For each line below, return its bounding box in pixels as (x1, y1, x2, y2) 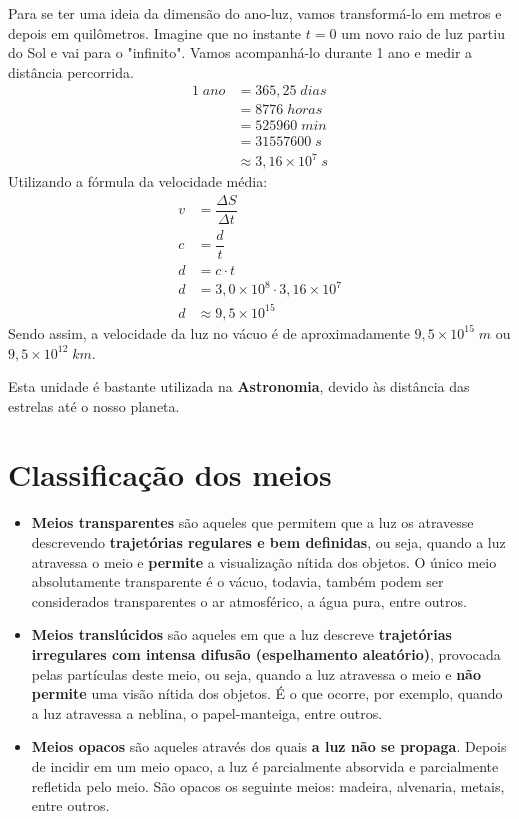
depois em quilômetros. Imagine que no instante (8, 22, 302, 43)
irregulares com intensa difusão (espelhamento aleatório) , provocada (31, 643, 501, 664)
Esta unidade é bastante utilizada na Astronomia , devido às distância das (8, 376, 470, 397)
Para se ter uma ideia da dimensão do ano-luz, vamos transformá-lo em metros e (8, 3, 502, 23)
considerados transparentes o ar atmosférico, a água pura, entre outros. (31, 590, 467, 611)
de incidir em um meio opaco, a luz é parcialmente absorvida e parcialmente (31, 755, 499, 776)
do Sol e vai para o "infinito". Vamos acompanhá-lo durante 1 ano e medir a (8, 42, 473, 63)
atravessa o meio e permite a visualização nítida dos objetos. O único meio (31, 551, 497, 572)
